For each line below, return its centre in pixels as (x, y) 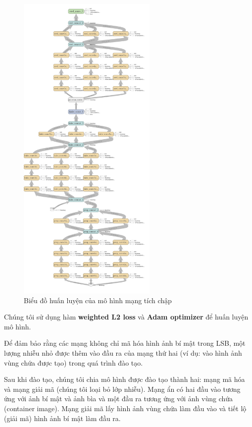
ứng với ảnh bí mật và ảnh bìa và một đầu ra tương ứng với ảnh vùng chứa (119, 399)
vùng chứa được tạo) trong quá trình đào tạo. (74, 362)
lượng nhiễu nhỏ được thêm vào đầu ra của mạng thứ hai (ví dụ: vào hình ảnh (123, 353)
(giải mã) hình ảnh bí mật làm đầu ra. (62, 418)
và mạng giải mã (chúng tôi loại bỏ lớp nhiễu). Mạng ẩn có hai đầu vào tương (122, 389)
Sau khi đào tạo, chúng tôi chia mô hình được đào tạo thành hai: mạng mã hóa (125, 379)
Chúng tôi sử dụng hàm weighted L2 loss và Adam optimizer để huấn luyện (126, 317)
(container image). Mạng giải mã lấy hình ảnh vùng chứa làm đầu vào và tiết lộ (125, 408)
